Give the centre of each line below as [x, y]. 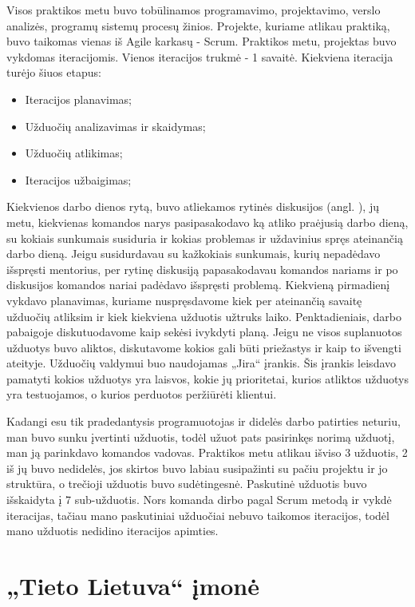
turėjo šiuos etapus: [54, 72]
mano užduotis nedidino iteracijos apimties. [113, 531]
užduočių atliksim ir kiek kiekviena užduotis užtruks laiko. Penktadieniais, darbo [204, 316]
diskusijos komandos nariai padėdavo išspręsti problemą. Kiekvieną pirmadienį [198, 285]
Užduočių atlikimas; [74, 153]
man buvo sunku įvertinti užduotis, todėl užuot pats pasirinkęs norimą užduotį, [201, 436]
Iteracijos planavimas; [78, 99]
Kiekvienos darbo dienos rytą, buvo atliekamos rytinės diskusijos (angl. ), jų [193, 206]
